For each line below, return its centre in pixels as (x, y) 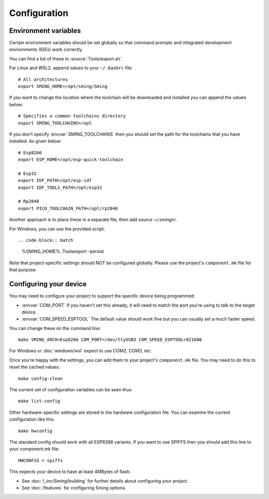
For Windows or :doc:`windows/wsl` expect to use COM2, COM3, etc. (80, 351)
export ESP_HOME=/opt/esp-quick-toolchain (71, 160)
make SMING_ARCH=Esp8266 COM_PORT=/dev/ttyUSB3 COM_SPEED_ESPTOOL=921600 (110, 340)
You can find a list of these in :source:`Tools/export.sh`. (66, 59)
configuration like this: (32, 419)
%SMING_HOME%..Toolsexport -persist (63, 251)
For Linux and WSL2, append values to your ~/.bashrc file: (71, 68)
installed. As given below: (35, 141)
